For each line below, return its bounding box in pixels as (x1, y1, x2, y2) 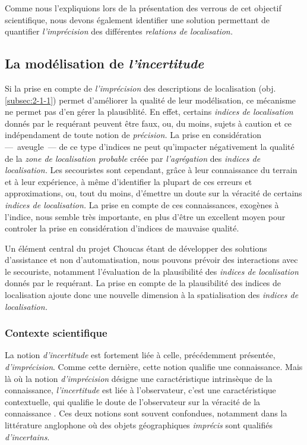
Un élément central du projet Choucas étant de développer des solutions (5, 242, 267, 254)
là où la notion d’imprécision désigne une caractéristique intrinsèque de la (5, 372, 273, 384)
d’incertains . (5, 430, 50, 443)
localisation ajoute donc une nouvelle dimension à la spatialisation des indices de (5, 289, 299, 301)
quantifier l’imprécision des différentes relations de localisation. (5, 25, 233, 37)
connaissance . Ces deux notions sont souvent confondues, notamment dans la (5, 407, 287, 419)
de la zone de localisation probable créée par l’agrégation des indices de (5, 152, 261, 164)
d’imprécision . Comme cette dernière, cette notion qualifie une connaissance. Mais (5, 361, 303, 373)
